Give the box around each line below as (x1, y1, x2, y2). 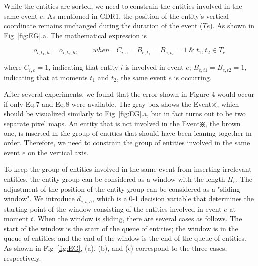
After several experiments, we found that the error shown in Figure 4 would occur (4, 89, 255, 99)
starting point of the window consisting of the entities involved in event (4, 203, 222, 214)
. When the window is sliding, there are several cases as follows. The (33, 213, 242, 224)
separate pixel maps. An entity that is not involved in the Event (4, 118, 200, 129)
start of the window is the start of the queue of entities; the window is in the (4, 223, 238, 233)
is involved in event (125, 62, 184, 72)
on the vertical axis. (28, 147, 89, 157)
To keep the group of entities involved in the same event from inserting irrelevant (4, 164, 252, 174)
